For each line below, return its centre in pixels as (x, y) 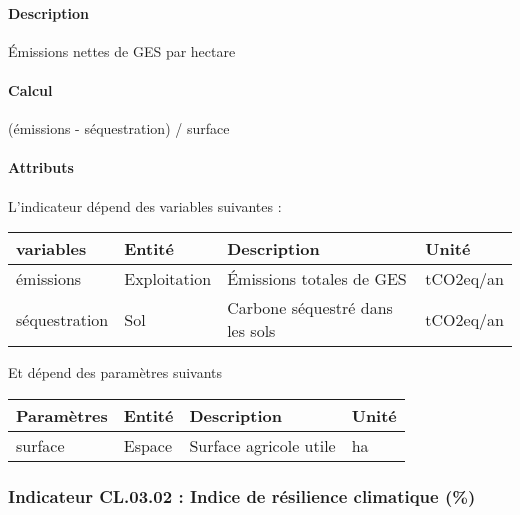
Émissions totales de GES (317, 279)
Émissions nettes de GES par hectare (122, 50)
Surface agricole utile (262, 445)
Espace (148, 445)
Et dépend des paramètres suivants (115, 372)
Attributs (41, 167)
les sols (251, 331)
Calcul (30, 89)
